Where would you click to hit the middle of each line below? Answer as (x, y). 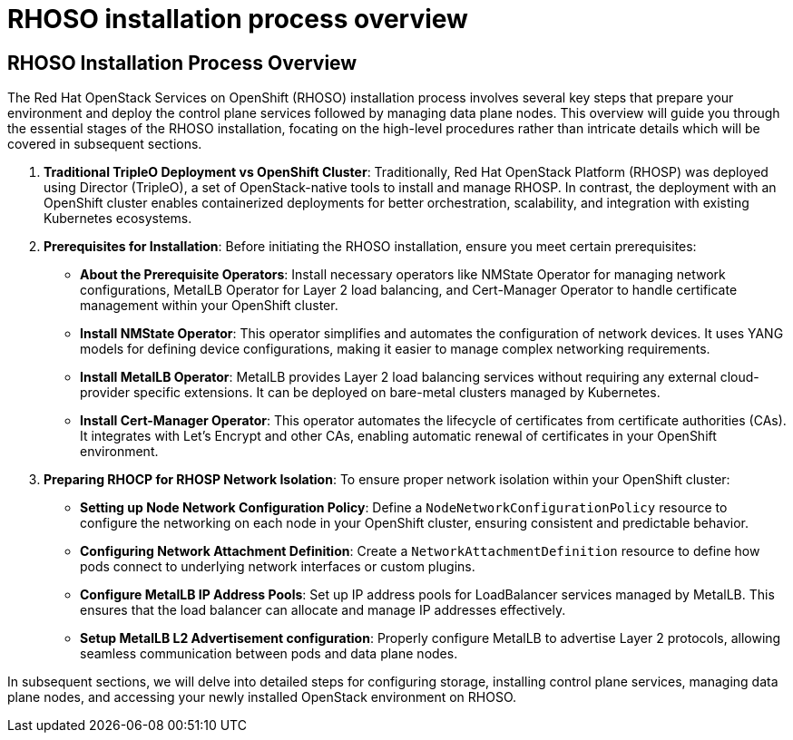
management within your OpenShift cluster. (209, 306)
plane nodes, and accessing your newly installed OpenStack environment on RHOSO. (262, 697)
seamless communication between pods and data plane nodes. (269, 654)
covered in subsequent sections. (105, 144)
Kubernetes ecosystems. (118, 219)
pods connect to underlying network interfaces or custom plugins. (278, 567)
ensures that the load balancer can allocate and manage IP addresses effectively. (323, 610)
